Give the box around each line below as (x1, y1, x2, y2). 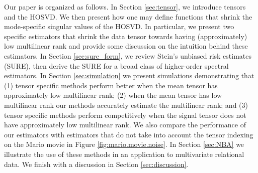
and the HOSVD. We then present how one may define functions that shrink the (4, 11, 252, 22)
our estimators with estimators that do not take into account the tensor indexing (4, 129, 253, 139)
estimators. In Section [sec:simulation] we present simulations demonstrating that (4, 70, 254, 81)
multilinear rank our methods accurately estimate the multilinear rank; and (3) (4, 99, 248, 110)
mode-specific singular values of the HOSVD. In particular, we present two (4, 21, 234, 32)
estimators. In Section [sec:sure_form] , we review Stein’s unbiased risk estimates (4, 50, 252, 61)
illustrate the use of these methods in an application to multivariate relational (4, 148, 244, 159)
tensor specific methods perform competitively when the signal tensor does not (4, 109, 246, 120)
